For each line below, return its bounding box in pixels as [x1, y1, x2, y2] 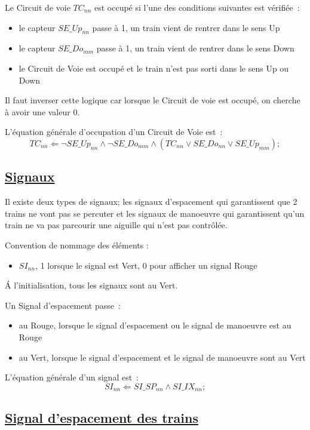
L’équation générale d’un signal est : [5, 371, 139, 383]
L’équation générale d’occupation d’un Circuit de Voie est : [5, 125, 223, 138]
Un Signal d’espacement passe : [5, 299, 121, 311]
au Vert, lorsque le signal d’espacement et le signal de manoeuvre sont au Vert [19, 351, 306, 363]
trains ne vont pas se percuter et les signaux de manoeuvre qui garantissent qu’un [5, 207, 305, 219]
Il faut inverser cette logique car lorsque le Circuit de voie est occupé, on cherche [5, 94, 300, 106]
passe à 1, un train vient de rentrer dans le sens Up [92, 21, 280, 33]
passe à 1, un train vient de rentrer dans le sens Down [96, 42, 294, 54]
